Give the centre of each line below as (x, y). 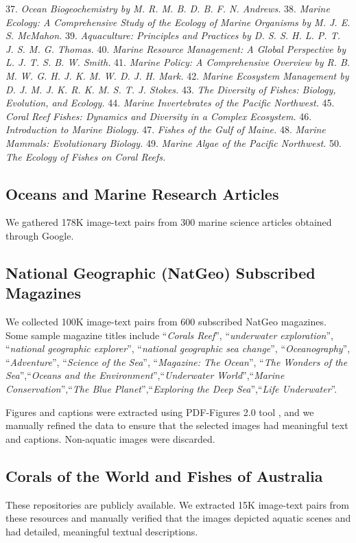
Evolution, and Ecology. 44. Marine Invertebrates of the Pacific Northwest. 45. (170, 103)
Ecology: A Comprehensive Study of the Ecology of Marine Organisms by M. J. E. (178, 22)
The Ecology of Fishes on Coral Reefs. (86, 156)
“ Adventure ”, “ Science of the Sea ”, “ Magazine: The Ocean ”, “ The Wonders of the (177, 361)
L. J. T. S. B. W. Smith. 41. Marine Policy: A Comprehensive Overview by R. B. (178, 62)
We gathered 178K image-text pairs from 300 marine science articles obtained (169, 222)
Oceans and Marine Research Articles (142, 193)
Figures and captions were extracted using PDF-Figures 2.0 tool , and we (160, 412)
